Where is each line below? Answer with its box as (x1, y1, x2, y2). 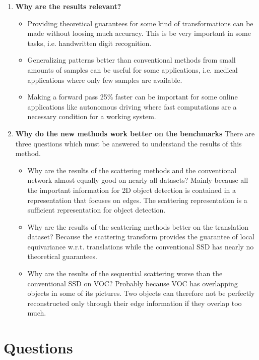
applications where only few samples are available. (27, 74, 182, 85)
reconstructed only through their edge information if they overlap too (27, 297, 242, 308)
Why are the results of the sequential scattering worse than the (27, 268, 223, 279)
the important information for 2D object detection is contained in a (27, 184, 236, 195)
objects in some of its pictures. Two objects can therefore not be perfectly (27, 288, 255, 298)
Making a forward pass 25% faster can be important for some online (27, 91, 238, 102)
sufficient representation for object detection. (27, 204, 166, 215)
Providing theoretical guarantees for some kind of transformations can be (27, 18, 253, 28)
